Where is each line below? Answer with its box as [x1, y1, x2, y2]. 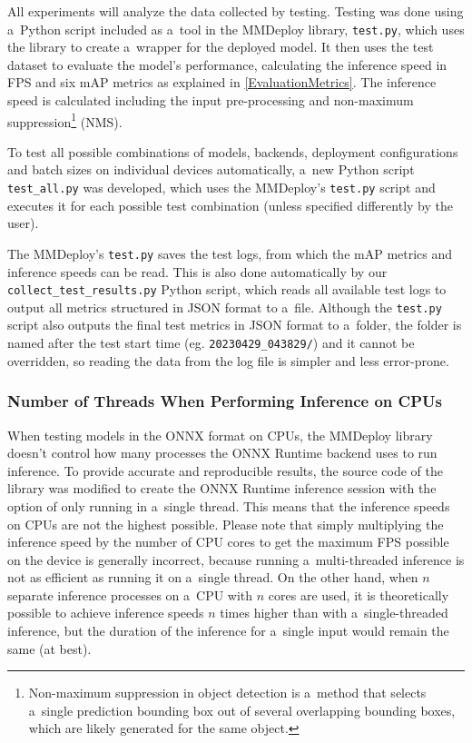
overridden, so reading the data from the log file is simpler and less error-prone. [7, 351, 449, 370]
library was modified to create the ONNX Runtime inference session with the [7, 479, 437, 498]
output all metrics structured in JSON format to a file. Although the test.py [7, 297, 442, 316]
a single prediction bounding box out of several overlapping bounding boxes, [28, 700, 456, 719]
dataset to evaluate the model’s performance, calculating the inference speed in [7, 54, 447, 74]
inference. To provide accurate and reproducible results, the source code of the [7, 461, 444, 480]
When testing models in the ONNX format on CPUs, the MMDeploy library [7, 425, 433, 444]
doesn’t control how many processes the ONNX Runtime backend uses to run [7, 443, 438, 462]
